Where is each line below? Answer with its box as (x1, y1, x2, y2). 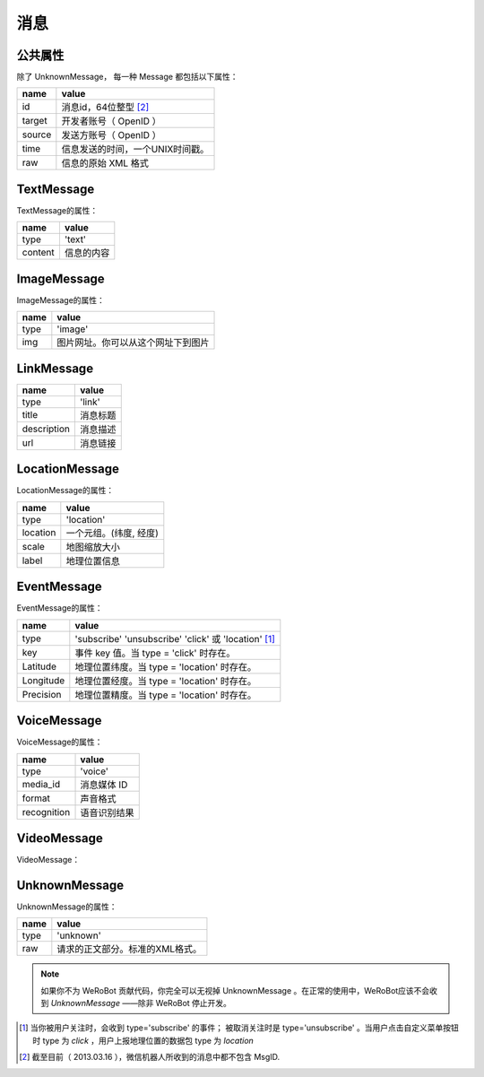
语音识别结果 (80, 806, 134, 819)
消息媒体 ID (80, 778, 128, 791)
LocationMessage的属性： (16, 485, 115, 496)
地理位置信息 (65, 554, 121, 567)
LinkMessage (16, 360, 94, 376)
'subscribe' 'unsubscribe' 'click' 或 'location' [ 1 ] (74, 632, 275, 645)
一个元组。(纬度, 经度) (65, 526, 159, 539)
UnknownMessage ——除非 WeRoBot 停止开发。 (50, 998, 232, 1009)
